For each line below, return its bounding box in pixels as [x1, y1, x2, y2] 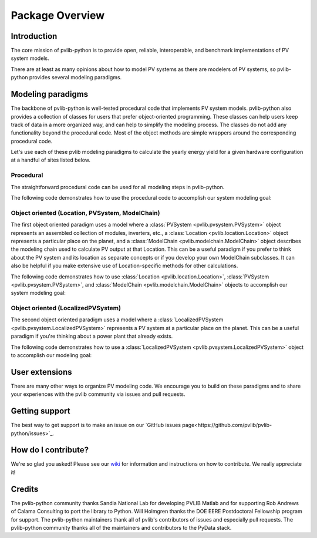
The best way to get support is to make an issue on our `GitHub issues [11, 422, 181, 429]
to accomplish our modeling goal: [11, 351, 92, 358]
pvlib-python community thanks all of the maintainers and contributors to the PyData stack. [11, 524, 232, 531]
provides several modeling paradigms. [29, 74, 122, 81]
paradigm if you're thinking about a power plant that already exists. [11, 332, 173, 340]
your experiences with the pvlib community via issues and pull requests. [11, 391, 186, 398]
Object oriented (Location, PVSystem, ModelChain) [11, 209, 160, 217]
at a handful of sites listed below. [11, 156, 91, 164]
